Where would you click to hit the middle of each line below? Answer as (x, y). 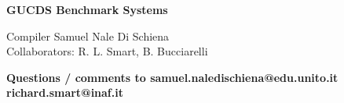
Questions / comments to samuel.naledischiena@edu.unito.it (172, 77)
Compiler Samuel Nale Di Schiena (88, 36)
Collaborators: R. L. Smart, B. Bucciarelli (107, 51)
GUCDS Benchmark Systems (87, 9)
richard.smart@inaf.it (65, 92)
